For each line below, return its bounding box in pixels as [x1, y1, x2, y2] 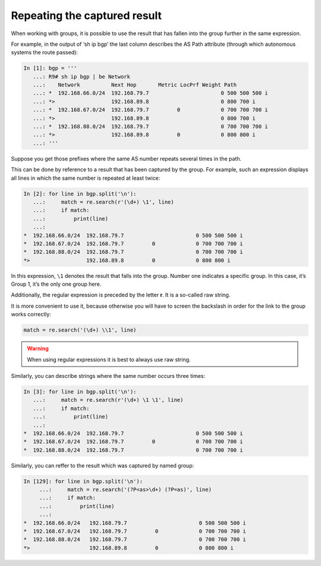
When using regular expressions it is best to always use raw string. [27, 356, 191, 363]
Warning [27, 345, 49, 352]
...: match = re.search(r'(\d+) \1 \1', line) [33, 396, 184, 404]
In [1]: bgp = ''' [23, 65, 77, 71]
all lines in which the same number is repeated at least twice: [11, 174, 160, 182]
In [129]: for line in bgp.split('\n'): [23, 478, 143, 484]
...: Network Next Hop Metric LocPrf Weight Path [33, 82, 237, 89]
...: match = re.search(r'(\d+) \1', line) [33, 198, 175, 205]
